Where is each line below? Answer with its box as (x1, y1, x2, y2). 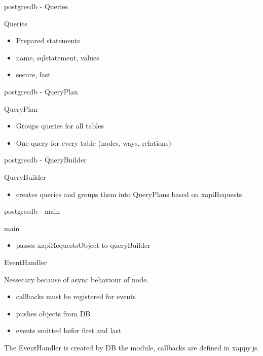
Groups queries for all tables (16, 120, 104, 131)
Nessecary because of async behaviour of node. (4, 274, 149, 284)
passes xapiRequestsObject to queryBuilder (16, 240, 151, 250)
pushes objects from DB (16, 308, 91, 318)
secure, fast (16, 69, 51, 80)
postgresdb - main (4, 206, 60, 216)
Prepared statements (16, 35, 80, 46)
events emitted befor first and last (16, 325, 122, 336)
